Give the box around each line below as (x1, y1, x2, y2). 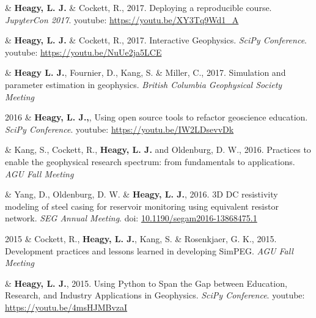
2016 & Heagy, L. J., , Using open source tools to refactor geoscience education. (5, 111, 308, 124)
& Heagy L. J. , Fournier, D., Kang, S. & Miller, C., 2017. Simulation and (5, 66, 286, 79)
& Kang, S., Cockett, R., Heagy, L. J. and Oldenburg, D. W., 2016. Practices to (5, 143, 311, 156)
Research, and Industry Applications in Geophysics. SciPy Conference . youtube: (5, 289, 305, 301)
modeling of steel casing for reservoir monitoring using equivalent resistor (5, 199, 279, 212)
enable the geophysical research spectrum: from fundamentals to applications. (5, 155, 295, 168)
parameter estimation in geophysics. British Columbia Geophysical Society (5, 78, 282, 91)
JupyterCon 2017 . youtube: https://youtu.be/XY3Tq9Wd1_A (5, 13, 239, 26)
